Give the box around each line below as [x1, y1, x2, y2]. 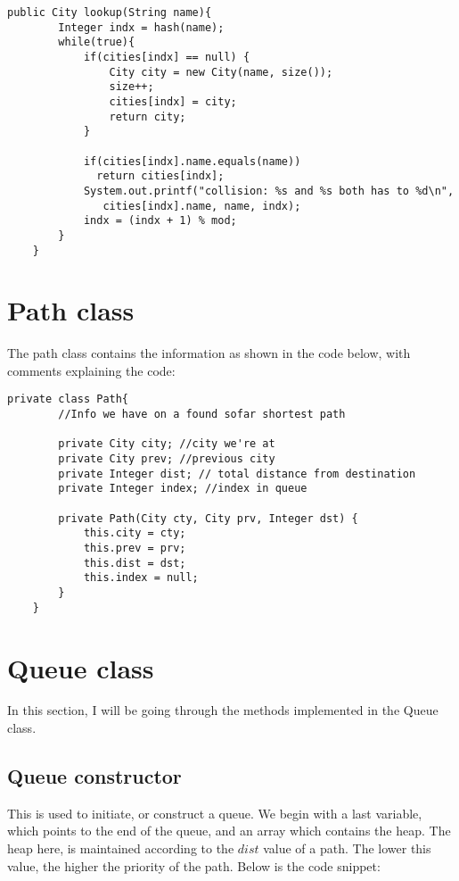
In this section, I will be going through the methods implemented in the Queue [7, 701, 439, 719]
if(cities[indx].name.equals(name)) [83, 154, 301, 168]
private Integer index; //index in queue [58, 482, 307, 495]
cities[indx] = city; [109, 95, 237, 108]
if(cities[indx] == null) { [83, 50, 250, 63]
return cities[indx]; [96, 170, 225, 183]
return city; [109, 110, 186, 123]
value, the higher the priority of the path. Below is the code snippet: [7, 856, 381, 875]
